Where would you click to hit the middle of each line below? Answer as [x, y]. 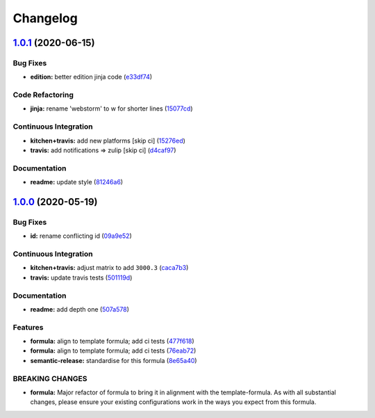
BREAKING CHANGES [50, 378]
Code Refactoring [43, 95]
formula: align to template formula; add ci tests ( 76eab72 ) [113, 351]
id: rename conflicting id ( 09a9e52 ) [81, 236]
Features [28, 327]
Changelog [45, 18]
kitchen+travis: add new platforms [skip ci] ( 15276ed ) [108, 140]
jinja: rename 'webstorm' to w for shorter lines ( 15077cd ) [112, 108]
